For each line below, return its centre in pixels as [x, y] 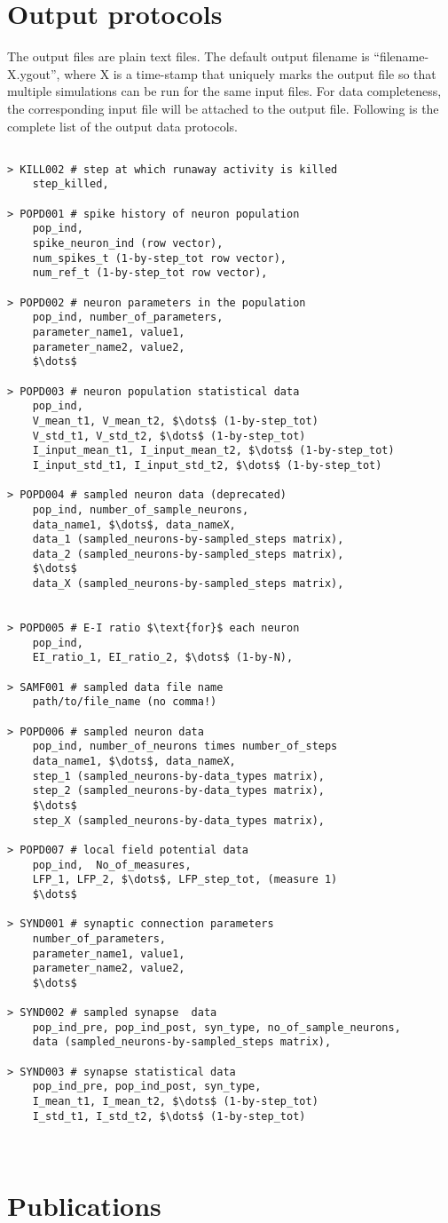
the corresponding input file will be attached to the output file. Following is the [223, 108]
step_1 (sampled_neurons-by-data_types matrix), [178, 776]
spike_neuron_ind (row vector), [128, 244]
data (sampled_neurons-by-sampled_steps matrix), [182, 1042]
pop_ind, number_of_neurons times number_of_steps [185, 747]
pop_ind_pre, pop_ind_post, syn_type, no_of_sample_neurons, [216, 1027]
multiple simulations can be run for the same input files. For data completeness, [224, 91]
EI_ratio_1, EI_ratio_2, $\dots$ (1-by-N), [163, 658]
